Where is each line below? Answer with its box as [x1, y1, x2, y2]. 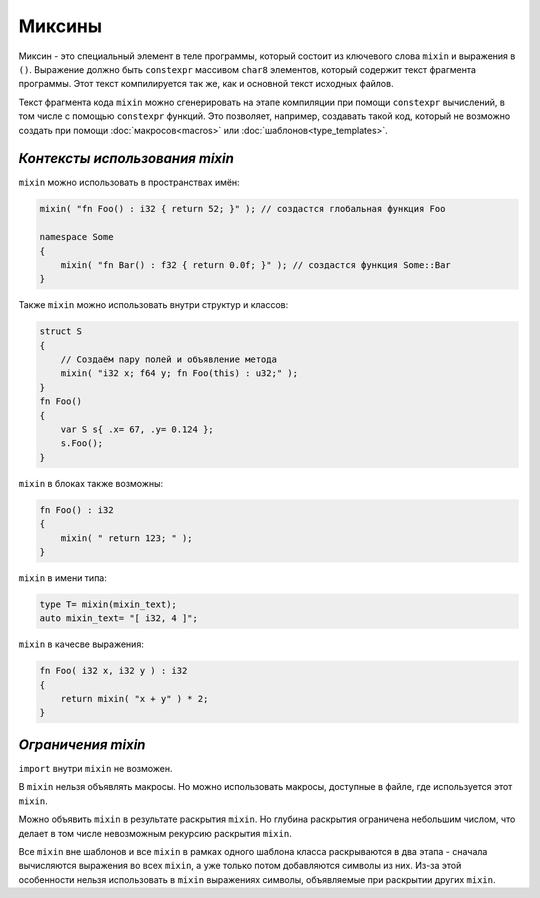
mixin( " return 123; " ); [60, 532, 194, 544]
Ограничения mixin [18, 736, 146, 753]
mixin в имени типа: [18, 571, 107, 584]
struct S [39, 326, 83, 337]
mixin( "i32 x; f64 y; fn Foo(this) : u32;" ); [60, 368, 299, 379]
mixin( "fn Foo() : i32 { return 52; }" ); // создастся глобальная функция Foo [39, 203, 446, 215]
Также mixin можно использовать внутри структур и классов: [18, 299, 289, 311]
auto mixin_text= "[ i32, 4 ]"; [39, 613, 199, 624]
